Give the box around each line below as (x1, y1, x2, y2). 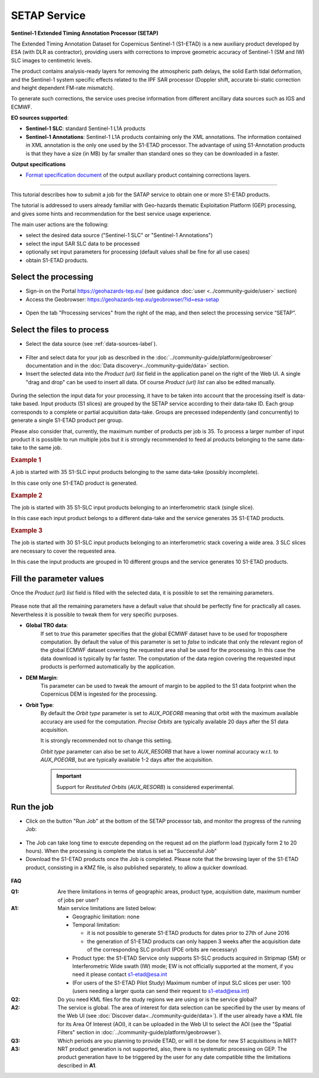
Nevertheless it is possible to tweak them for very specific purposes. (11, 611, 178, 618)
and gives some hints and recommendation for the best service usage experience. (11, 210, 212, 217)
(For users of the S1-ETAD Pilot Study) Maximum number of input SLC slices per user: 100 (72, 979, 291, 986)
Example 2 (11, 491, 43, 499)
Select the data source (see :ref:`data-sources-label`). (25, 340, 158, 348)
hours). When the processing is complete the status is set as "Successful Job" (25, 847, 217, 854)
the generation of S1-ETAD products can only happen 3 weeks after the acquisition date (87, 937, 301, 945)
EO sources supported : (11, 114, 69, 121)
